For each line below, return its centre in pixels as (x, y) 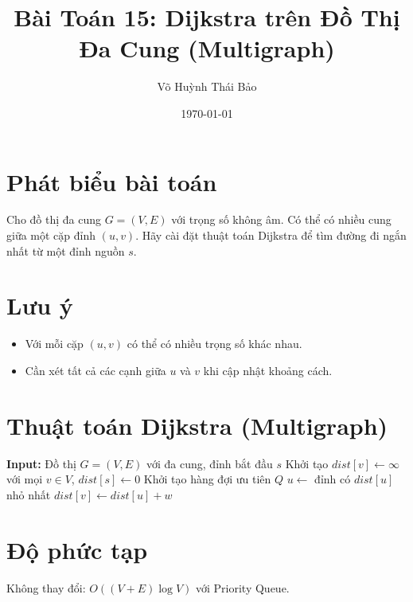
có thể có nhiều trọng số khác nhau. (214, 344)
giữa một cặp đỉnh (51, 235)
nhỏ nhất (29, 494)
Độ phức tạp (77, 549)
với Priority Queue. (243, 587)
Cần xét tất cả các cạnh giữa (95, 370)
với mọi (25, 479)
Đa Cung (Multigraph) (207, 48)
